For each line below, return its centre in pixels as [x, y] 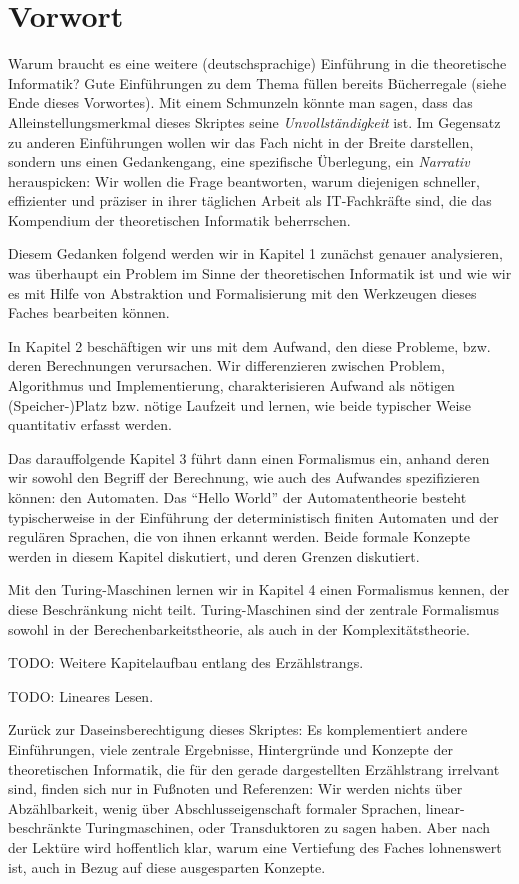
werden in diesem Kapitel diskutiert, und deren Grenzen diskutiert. [214, 555]
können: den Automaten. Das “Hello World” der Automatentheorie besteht [237, 497]
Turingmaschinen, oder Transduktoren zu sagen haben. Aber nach [288, 827]
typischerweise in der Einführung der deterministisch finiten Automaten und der [253, 516]
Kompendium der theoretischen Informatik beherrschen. [179, 219]
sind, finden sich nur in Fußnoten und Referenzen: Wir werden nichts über [235, 788]
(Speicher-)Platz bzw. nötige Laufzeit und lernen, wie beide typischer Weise [240, 404]
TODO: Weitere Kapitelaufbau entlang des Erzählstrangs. [186, 662]
